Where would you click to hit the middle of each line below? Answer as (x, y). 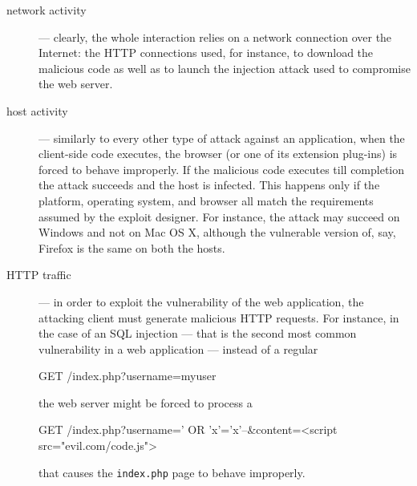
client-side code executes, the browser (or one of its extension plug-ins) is (218, 154)
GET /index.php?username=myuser (128, 376)
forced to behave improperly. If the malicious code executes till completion (222, 169)
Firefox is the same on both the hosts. (132, 247)
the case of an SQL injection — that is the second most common (198, 333)
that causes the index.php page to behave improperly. (172, 472)
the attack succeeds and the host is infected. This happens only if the (209, 185)
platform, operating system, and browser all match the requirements (206, 200)
